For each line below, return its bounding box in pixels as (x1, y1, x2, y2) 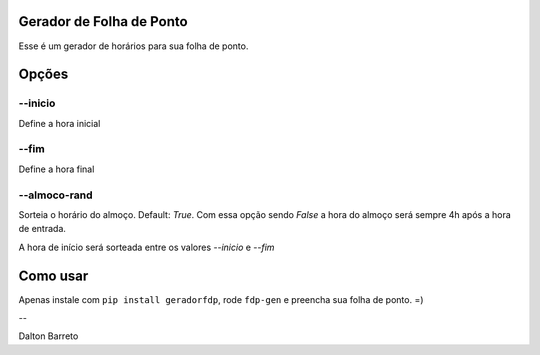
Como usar (18, 267, 89, 284)
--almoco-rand (18, 188, 93, 202)
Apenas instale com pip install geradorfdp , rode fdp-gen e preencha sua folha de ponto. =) (18, 293, 424, 305)
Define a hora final (18, 163, 95, 175)
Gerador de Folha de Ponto (18, 13, 189, 30)
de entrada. (18, 223, 67, 235)
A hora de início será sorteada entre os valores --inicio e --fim (18, 241, 275, 253)
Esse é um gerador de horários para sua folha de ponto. (18, 40, 249, 52)
